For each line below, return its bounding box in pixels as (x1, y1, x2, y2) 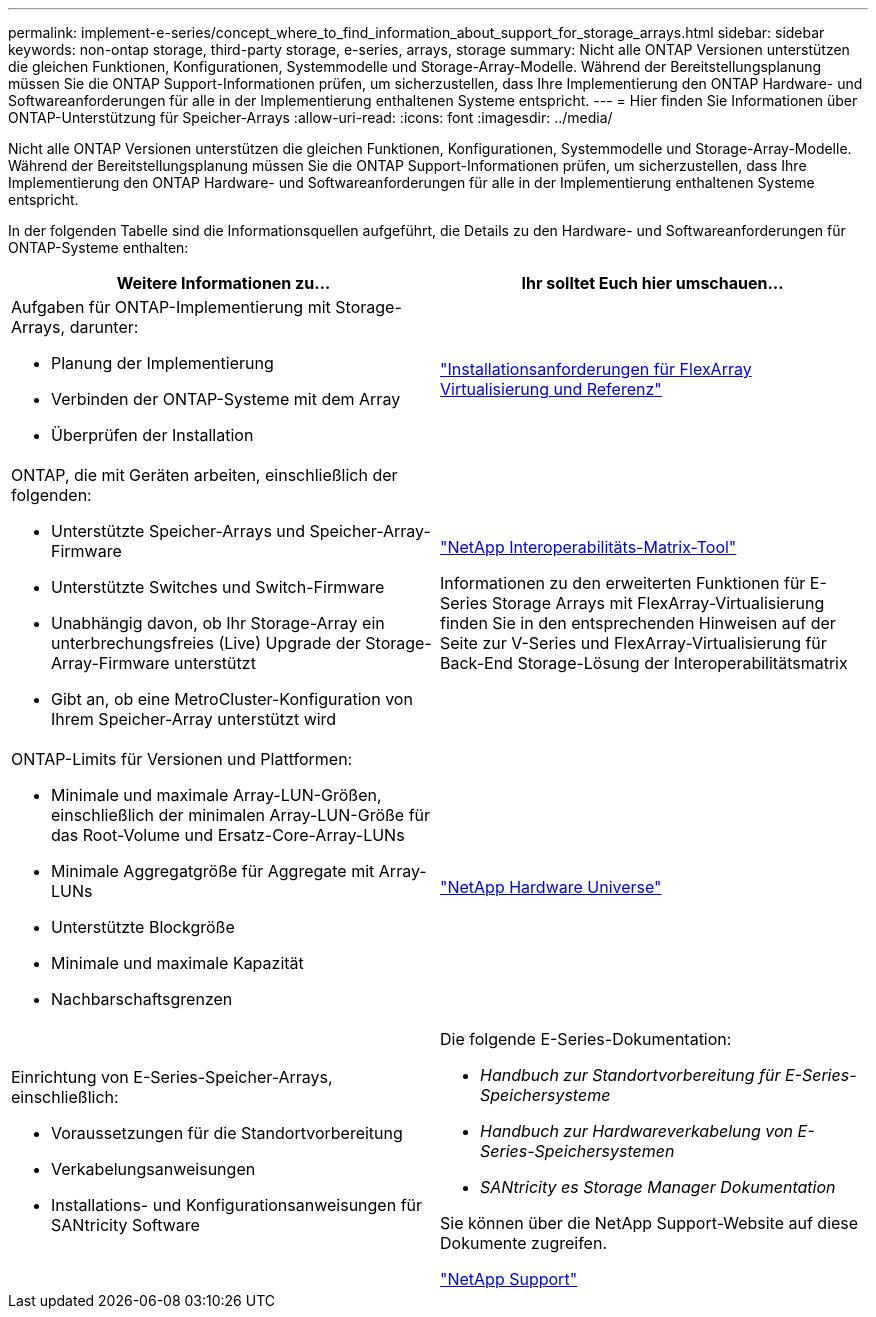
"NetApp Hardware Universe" (440, 877, 662, 897)
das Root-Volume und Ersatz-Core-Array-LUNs (51, 825, 405, 845)
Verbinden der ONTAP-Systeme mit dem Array (51, 389, 401, 409)
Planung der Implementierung (51, 353, 274, 373)
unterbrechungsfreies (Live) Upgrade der (51, 633, 361, 653)
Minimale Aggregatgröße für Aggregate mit (51, 861, 375, 881)
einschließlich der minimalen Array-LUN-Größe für (51, 805, 431, 825)
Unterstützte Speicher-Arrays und (51, 521, 306, 541)
